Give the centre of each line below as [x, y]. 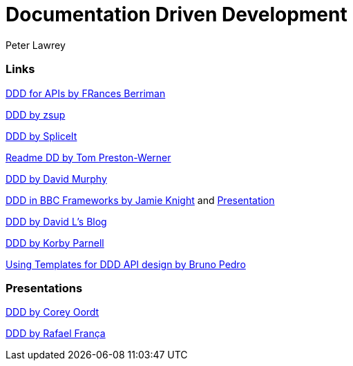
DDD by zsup [36, 114]
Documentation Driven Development [176, 14]
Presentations [44, 288]
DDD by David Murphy [56, 179]
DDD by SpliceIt [41, 136]
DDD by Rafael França [56, 334]
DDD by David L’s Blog [56, 221]
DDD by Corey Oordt [53, 312]
